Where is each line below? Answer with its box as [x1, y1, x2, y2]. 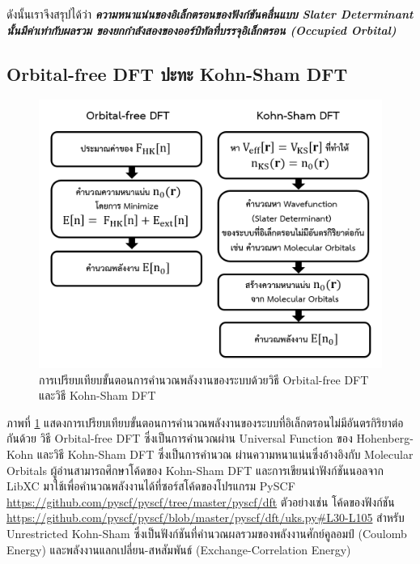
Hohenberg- [356, 430, 414, 447]
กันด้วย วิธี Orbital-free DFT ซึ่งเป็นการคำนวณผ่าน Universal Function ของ [6, 430, 353, 447]
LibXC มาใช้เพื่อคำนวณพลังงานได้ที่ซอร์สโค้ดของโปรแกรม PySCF [6, 477, 295, 494]
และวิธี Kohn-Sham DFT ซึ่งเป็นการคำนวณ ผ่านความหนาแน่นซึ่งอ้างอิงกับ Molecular [36, 446, 414, 463]
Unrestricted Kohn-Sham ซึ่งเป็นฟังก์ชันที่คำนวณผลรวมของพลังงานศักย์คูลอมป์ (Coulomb [6, 525, 407, 542]
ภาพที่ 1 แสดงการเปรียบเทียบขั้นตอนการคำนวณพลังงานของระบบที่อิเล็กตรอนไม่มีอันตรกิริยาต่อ [6, 413, 404, 430]
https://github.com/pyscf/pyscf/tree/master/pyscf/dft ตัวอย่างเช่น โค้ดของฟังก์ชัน [6, 493, 395, 510]
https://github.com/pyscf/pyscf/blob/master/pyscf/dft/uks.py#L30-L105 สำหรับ [6, 509, 405, 526]
